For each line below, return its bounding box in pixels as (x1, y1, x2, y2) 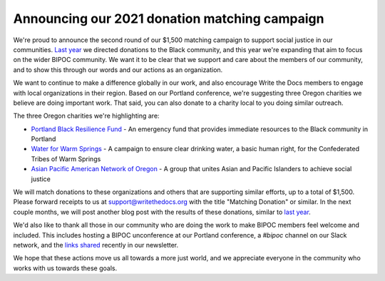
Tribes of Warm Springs (31, 154, 101, 163)
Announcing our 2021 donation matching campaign (13, 11, 324, 26)
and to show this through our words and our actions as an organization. (13, 65, 223, 74)
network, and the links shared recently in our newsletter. (13, 240, 179, 249)
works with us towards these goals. (13, 264, 118, 272)
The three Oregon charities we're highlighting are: (13, 111, 160, 121)
